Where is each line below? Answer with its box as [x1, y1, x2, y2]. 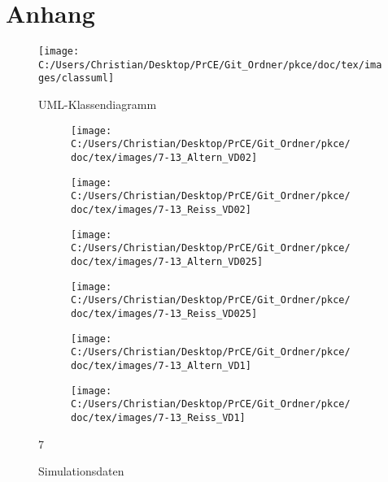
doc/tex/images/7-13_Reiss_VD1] [71, 411, 246, 423]
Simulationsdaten [38, 462, 124, 480]
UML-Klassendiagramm [38, 96, 157, 113]
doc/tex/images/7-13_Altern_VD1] [71, 359, 251, 371]
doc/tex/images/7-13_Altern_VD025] [71, 255, 264, 267]
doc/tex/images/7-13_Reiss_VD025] [71, 307, 258, 319]
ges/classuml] [38, 72, 115, 85]
